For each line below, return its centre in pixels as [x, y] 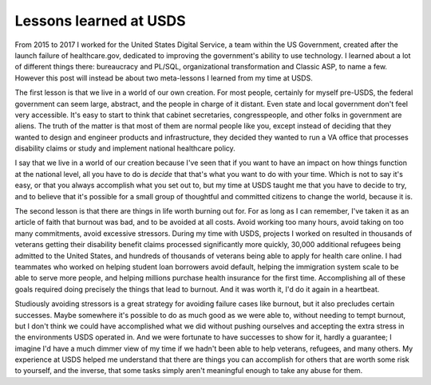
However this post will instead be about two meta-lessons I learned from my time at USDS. [164, 78]
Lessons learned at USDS [101, 21]
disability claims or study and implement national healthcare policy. [125, 148]
